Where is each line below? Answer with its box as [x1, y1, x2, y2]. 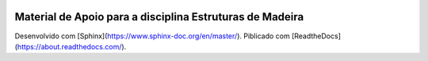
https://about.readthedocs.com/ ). [17, 41, 127, 51]
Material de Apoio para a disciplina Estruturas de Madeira [14, 10, 304, 23]
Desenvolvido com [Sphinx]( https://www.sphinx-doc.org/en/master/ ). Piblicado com [14, 31, 290, 41]
